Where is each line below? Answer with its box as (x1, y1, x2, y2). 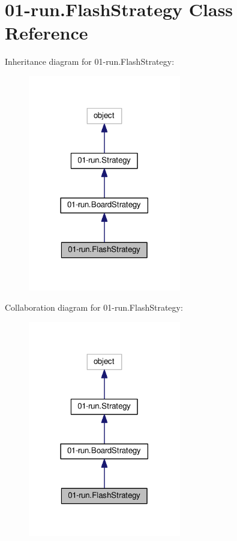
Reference (5, 20, 88, 45)
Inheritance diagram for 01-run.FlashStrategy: (5, 55, 175, 68)
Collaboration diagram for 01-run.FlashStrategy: (5, 301, 183, 314)
